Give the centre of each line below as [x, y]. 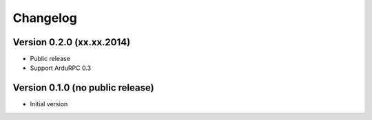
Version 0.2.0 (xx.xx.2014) [72, 42]
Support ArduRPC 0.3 [61, 68]
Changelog [45, 18]
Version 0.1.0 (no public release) [83, 88]
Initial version [49, 104]
